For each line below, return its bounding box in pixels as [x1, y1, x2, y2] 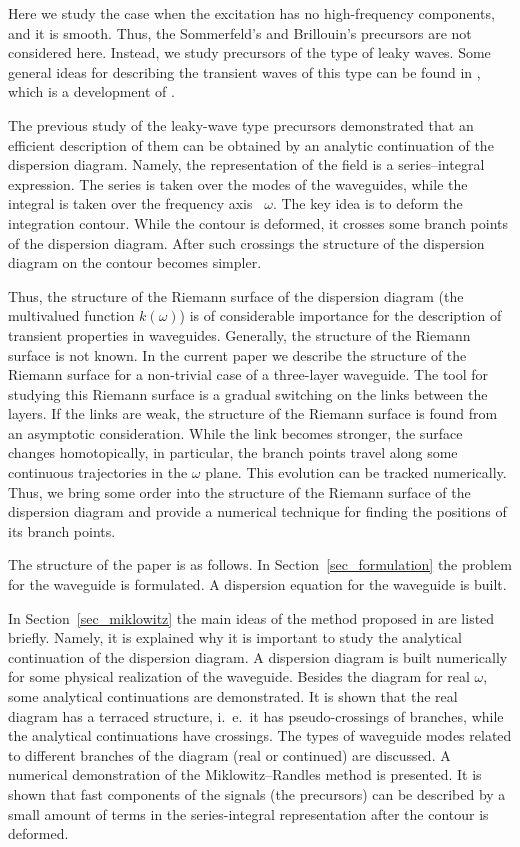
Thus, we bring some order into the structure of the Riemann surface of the [8, 481, 471, 502]
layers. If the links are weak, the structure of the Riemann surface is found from [8, 403, 498, 424]
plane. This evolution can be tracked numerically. [205, 462, 507, 483]
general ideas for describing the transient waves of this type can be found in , [8, 61, 481, 82]
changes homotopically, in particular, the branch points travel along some [8, 442, 458, 463]
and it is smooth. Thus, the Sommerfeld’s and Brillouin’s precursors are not [8, 22, 472, 43]
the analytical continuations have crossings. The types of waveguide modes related [8, 725, 512, 746]
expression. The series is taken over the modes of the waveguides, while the [8, 173, 468, 194]
